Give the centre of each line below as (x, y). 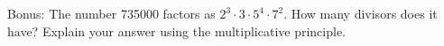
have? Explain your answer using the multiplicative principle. (177, 31)
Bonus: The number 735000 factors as (111, 13)
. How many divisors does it (361, 13)
